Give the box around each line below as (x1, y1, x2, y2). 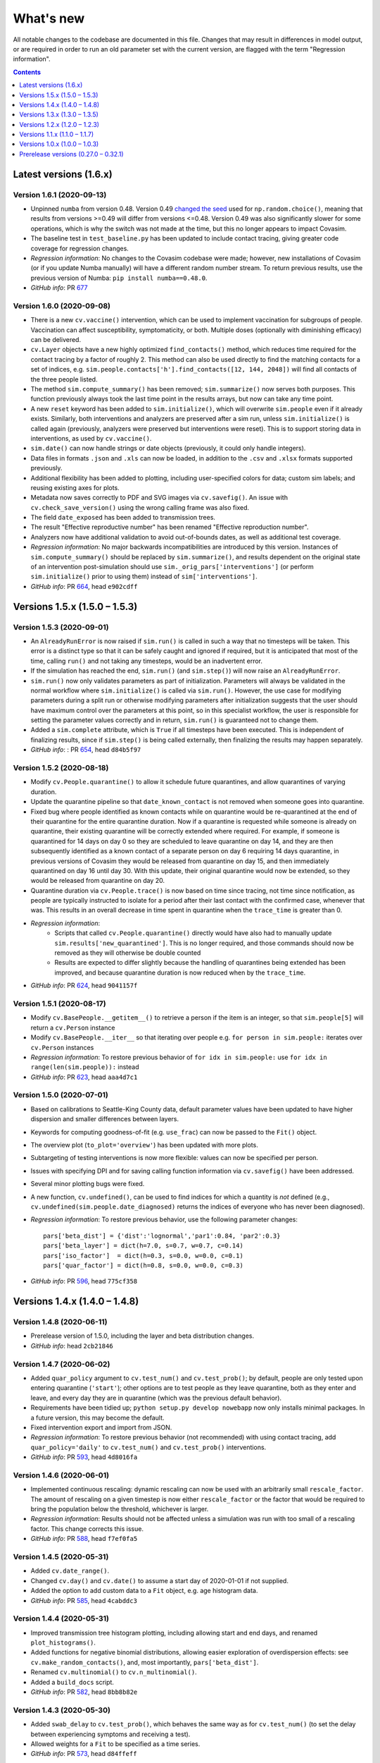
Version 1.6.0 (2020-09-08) (13, 300, 111, 310)
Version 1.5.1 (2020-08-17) (13, 999, 106, 1008)
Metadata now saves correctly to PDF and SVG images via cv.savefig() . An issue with (30, 494, 289, 502)
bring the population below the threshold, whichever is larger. (30, 1505, 209, 1513)
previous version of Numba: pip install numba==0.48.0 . (30, 274, 208, 282)
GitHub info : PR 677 (30, 283, 88, 292)
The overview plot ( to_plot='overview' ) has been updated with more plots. (30, 1141, 258, 1149)
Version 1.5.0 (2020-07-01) (13, 1090, 109, 1100)
